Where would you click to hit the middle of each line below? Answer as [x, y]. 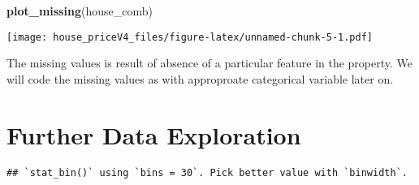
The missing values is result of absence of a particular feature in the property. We [210, 63]
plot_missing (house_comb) [80, 11]
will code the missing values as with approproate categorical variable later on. [200, 78]
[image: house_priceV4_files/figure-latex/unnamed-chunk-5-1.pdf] [190, 37]
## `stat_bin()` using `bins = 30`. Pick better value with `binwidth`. [207, 172]
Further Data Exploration [154, 134]
